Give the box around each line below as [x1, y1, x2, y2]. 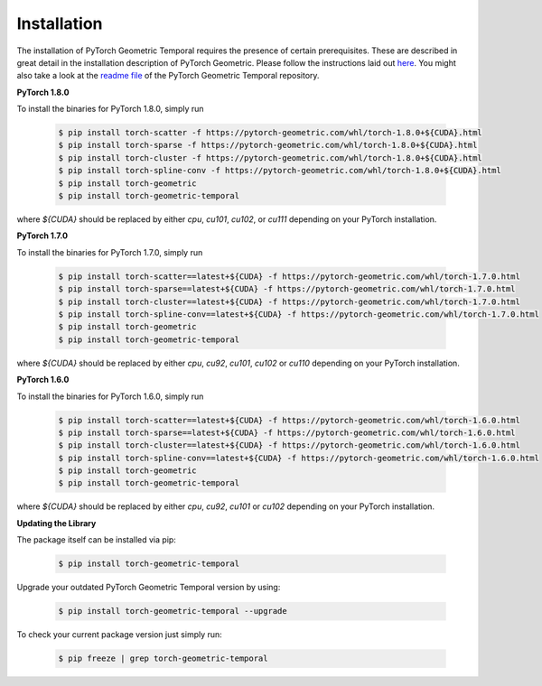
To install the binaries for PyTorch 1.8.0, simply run [16, 104, 204, 115]
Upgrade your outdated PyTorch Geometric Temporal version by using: [16, 582, 281, 593]
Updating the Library [16, 517, 97, 528]
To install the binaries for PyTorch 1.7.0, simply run [16, 246, 203, 257]
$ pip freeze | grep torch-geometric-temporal [58, 654, 268, 663]
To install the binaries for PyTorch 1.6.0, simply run [16, 391, 204, 402]
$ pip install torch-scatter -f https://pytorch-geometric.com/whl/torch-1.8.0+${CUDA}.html [58, 127, 482, 138]
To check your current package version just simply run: [16, 629, 223, 640]
